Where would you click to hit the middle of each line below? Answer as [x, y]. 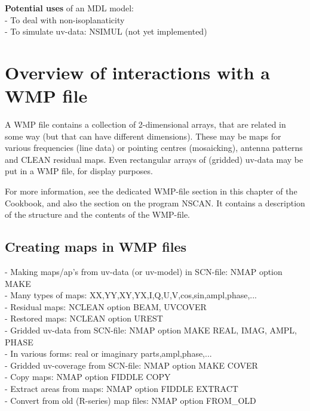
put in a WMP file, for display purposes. [79, 171]
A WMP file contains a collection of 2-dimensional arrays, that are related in [145, 124]
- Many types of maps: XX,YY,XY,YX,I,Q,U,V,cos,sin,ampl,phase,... [131, 295]
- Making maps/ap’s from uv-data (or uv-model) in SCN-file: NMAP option [144, 272]
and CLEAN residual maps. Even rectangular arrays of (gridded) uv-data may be [154, 159]
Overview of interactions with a [137, 72]
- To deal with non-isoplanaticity [65, 19]
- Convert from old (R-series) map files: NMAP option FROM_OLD [131, 400]
